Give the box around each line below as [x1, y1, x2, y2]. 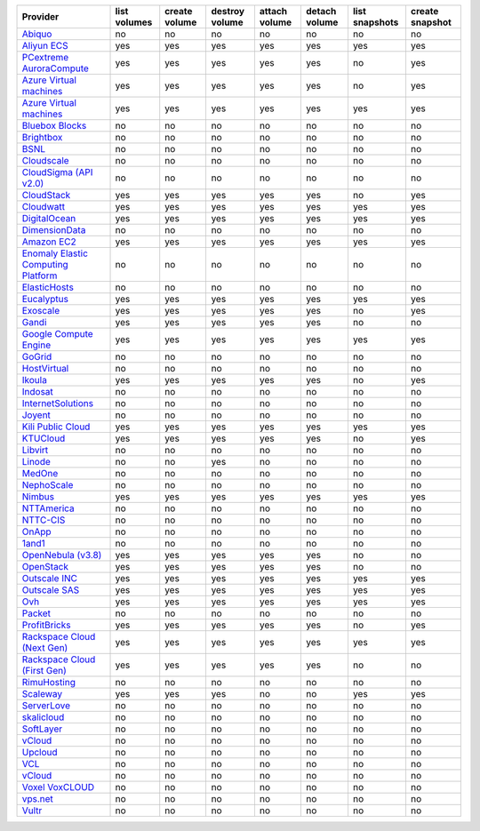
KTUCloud [21, 432, 66, 444]
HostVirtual [21, 363, 69, 374]
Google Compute [21, 328, 93, 340]
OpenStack [21, 561, 69, 572]
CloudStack [21, 189, 71, 201]
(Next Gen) [21, 642, 68, 653]
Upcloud [21, 747, 58, 758]
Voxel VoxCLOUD [21, 781, 95, 793]
